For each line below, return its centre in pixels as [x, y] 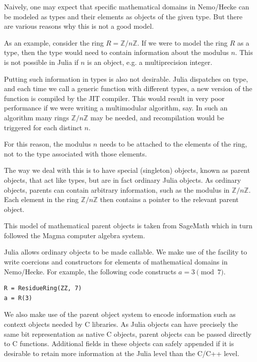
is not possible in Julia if [41, 62]
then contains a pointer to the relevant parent [169, 199]
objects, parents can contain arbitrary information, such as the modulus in [117, 189]
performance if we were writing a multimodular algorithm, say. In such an [116, 108]
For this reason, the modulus [47, 144]
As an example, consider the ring [54, 42]
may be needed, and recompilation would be [157, 117]
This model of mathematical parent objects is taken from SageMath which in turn [128, 226]
